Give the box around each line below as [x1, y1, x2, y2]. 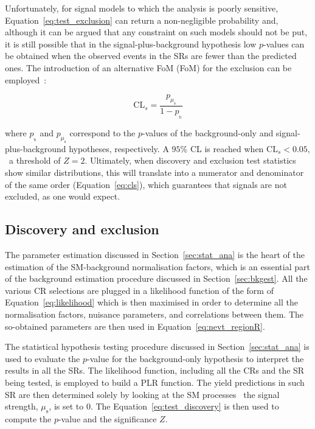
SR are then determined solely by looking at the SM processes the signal [5, 388, 280, 400]
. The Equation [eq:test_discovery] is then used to [90, 400, 279, 413]
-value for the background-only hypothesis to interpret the [87, 352, 304, 364]
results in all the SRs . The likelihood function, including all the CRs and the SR [5, 364, 305, 377]
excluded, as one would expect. [5, 190, 120, 203]
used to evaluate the [5, 352, 80, 364]
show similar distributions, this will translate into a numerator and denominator [5, 166, 304, 179]
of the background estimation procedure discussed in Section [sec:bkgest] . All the [5, 272, 308, 285]
